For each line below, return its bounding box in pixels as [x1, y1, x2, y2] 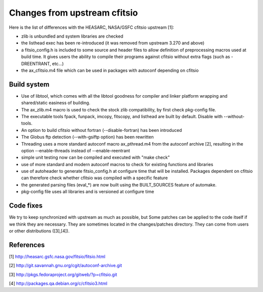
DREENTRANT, [21, 61, 51, 66]
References [9, 241, 45, 249]
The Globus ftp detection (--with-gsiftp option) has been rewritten [21, 134, 154, 140]
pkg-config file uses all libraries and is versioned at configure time [21, 188, 154, 195]
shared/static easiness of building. [21, 100, 91, 106]
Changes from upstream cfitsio [9, 7, 138, 18]
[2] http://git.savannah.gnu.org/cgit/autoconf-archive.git [9, 263, 122, 269]
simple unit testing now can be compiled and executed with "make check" [21, 154, 170, 161]
